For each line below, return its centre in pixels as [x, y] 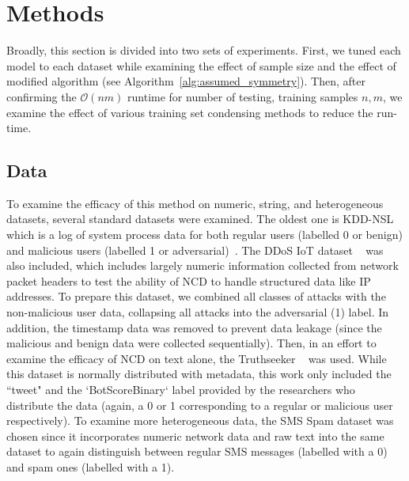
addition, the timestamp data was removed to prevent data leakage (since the [194, 327]
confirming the [42, 96]
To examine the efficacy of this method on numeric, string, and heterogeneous [195, 203]
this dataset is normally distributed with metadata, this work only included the [199, 374]
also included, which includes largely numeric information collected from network [203, 265]
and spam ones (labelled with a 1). [91, 466]
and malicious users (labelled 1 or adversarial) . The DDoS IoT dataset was [195, 250]
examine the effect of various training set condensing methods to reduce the [190, 112]
